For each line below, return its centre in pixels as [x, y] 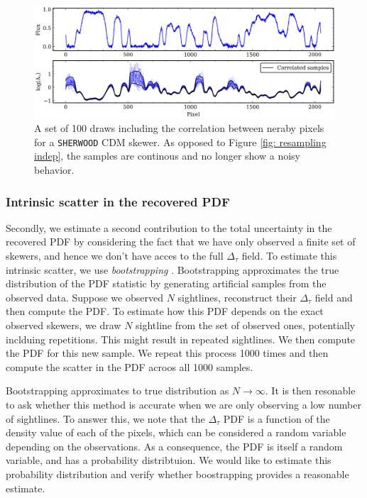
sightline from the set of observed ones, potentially [246, 325]
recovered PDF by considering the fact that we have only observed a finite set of [181, 242]
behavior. [54, 170]
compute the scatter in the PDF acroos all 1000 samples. [130, 366]
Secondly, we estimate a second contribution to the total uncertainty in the [169, 227]
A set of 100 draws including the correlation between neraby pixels [179, 128]
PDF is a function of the [276, 418]
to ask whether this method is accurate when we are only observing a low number [183, 404]
